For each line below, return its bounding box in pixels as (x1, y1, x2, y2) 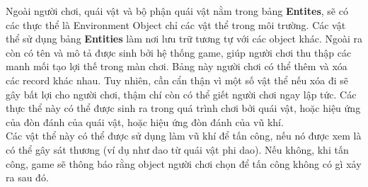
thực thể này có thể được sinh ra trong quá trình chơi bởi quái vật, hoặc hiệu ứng (6, 101, 361, 115)
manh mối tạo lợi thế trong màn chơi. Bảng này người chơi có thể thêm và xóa (6, 59, 347, 74)
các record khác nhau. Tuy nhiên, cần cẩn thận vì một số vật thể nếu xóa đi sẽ (6, 72, 348, 87)
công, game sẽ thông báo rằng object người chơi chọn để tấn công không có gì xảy (6, 156, 362, 171)
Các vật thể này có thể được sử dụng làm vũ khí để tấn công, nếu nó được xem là (6, 128, 362, 143)
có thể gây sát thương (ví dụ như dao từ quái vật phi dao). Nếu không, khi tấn (6, 142, 349, 157)
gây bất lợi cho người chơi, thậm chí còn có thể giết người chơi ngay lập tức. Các (6, 86, 357, 101)
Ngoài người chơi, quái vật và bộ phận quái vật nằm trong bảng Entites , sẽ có (6, 4, 348, 18)
